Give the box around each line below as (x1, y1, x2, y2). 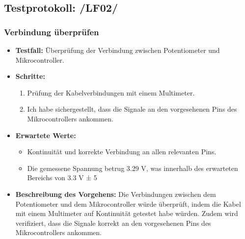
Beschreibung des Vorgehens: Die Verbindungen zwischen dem (15, 189, 216, 199)
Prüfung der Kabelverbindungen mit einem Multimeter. (27, 87, 195, 97)
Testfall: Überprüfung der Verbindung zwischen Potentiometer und (15, 45, 220, 55)
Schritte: (15, 71, 45, 81)
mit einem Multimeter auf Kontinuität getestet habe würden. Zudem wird (15, 208, 238, 218)
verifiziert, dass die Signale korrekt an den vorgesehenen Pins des (15, 217, 211, 228)
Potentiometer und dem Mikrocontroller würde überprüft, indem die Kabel (15, 198, 241, 209)
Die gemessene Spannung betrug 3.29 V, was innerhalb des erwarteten (27, 163, 238, 173)
